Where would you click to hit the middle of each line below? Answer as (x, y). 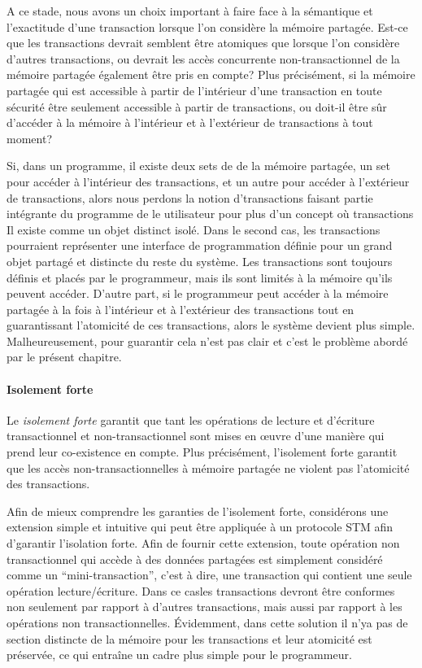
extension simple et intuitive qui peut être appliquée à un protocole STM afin (200, 527)
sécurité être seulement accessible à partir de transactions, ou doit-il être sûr (197, 106)
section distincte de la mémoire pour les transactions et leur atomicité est (189, 638)
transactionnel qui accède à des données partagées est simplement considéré (195, 559)
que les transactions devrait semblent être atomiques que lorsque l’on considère (203, 43)
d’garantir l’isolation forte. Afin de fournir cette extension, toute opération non (203, 543)
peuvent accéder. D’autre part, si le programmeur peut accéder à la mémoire (198, 293)
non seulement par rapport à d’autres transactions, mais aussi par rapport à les (204, 607)
